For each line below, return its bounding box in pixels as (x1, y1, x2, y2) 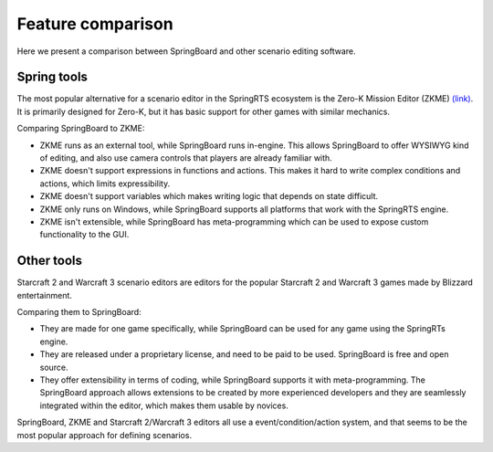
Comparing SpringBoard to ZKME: (16, 123, 145, 134)
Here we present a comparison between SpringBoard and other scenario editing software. (16, 46, 356, 57)
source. (39, 362, 68, 373)
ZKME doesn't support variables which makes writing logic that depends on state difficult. (39, 191, 379, 202)
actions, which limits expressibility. (39, 178, 171, 189)
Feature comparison (16, 14, 173, 34)
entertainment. (16, 289, 73, 300)
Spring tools (16, 69, 89, 85)
